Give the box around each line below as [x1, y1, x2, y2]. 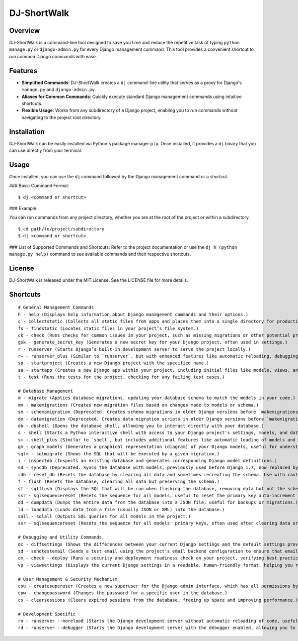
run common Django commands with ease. [9, 53, 97, 59]
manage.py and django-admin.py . [21, 87, 96, 93]
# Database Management [18, 388, 74, 394]
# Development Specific [18, 611, 76, 617]
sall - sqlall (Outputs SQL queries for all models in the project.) [18, 514, 191, 520]
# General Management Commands [18, 305, 94, 311]
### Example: [9, 206, 38, 212]
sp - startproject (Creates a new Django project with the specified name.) [18, 360, 210, 366]
